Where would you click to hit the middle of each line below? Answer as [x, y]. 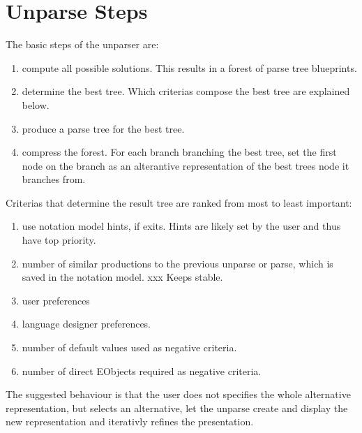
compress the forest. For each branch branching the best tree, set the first [179, 152]
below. [36, 104]
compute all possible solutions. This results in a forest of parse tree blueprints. [189, 67]
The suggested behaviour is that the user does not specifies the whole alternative [178, 394]
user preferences [56, 300]
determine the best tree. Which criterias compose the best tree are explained [186, 91]
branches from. [54, 179]
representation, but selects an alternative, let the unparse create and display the [177, 408]
